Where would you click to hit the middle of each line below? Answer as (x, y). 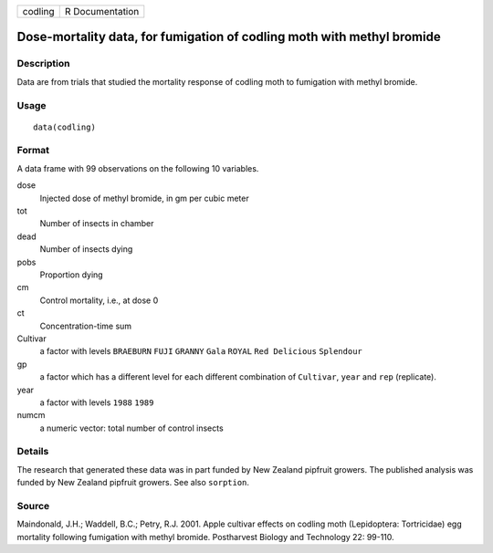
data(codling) (64, 127)
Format (33, 151)
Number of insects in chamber (97, 224)
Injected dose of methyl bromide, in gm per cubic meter (145, 198)
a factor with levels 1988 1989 (97, 402)
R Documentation (102, 11)
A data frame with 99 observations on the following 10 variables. (138, 168)
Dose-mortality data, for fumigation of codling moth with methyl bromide (229, 37)
